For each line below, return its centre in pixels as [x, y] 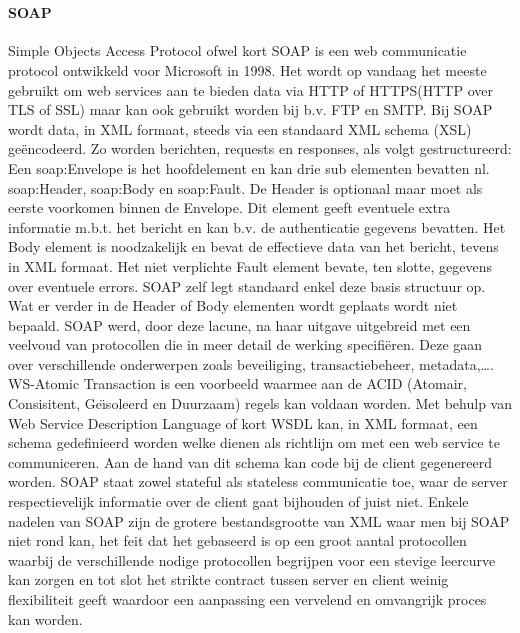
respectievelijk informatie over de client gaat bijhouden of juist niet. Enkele [238, 501]
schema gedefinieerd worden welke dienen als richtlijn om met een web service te [254, 442]
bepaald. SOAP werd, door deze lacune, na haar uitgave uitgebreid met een [239, 324]
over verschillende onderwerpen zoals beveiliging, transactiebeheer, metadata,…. [251, 363]
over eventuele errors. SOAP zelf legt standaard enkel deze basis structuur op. [247, 285]
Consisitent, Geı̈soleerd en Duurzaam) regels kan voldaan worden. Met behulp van [260, 403]
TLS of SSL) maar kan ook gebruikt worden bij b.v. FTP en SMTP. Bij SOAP [250, 109]
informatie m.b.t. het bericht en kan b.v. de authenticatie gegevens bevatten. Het [257, 226]
